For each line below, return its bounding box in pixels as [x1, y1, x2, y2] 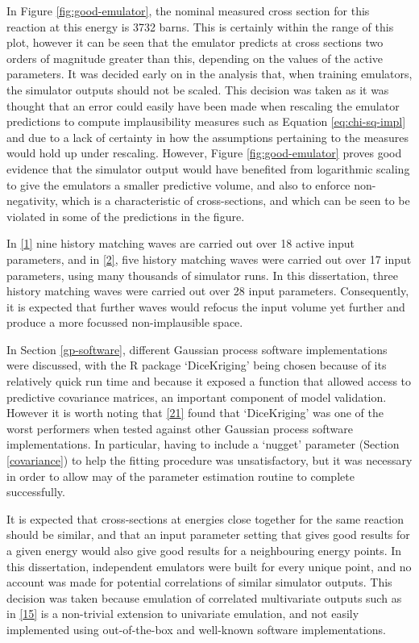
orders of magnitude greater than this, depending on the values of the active [6, 49, 384, 66]
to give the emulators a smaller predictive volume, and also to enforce [6, 176, 351, 193]
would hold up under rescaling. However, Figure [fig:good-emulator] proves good [6, 144, 402, 161]
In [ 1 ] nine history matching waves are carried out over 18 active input [6, 235, 355, 252]
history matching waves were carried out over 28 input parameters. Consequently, [6, 282, 409, 299]
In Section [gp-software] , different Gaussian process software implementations [6, 340, 388, 357]
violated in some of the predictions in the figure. [6, 207, 245, 224]
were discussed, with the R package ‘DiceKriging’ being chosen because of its [6, 357, 387, 374]
